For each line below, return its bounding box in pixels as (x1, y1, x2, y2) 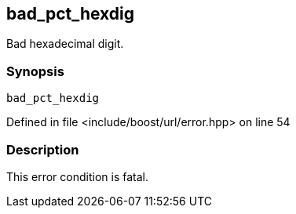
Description (6, 141, 79, 158)
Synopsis (6, 63, 64, 79)
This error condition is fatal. (6, 169, 149, 183)
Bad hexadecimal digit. (6, 37, 124, 51)
